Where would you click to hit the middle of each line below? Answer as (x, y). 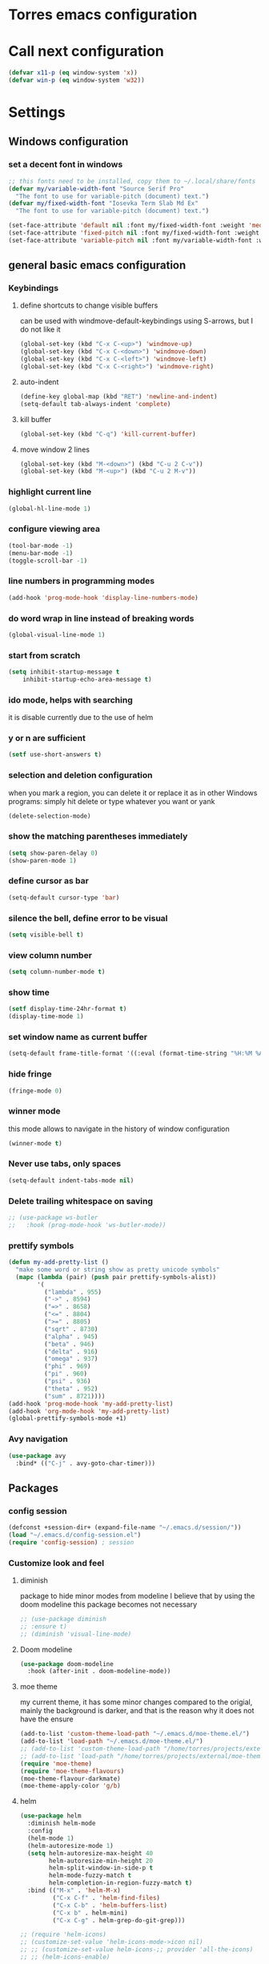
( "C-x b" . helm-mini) (90, 1913)
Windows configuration (68, 142)
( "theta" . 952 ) (71, 1388)
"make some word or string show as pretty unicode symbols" (118, 1270)
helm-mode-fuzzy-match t (90, 1876)
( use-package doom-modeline (66, 1664)
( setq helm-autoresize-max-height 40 (90, 1853)
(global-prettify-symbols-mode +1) (68, 1419)
